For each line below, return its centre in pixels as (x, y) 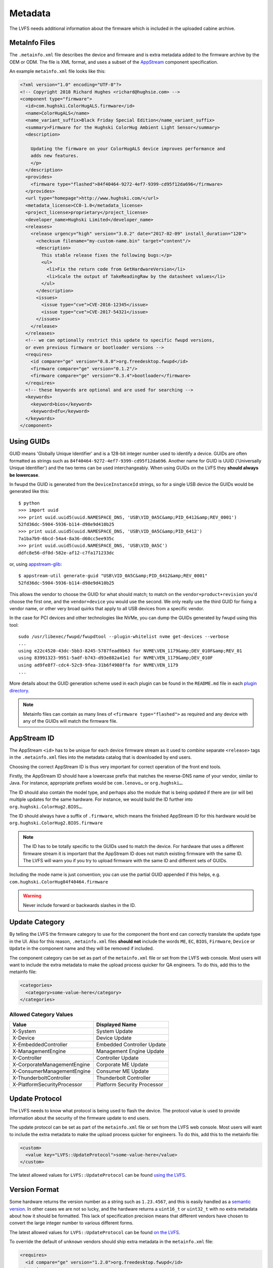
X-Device (24, 1038)
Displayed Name (116, 1025)
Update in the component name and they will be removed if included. (82, 948)
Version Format (34, 1190)
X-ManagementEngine (39, 1051)
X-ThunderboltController (41, 1078)
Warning (32, 896)
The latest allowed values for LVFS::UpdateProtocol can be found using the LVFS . (98, 1175)
